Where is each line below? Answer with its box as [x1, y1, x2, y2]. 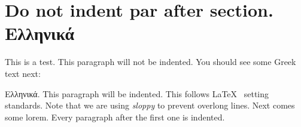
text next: [5, 67, 41, 79]
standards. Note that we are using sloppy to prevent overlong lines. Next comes [5, 99, 295, 111]
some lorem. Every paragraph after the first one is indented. [5, 110, 225, 123]
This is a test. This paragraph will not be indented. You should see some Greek [5, 55, 296, 68]
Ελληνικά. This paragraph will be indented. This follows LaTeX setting [5, 87, 269, 100]
